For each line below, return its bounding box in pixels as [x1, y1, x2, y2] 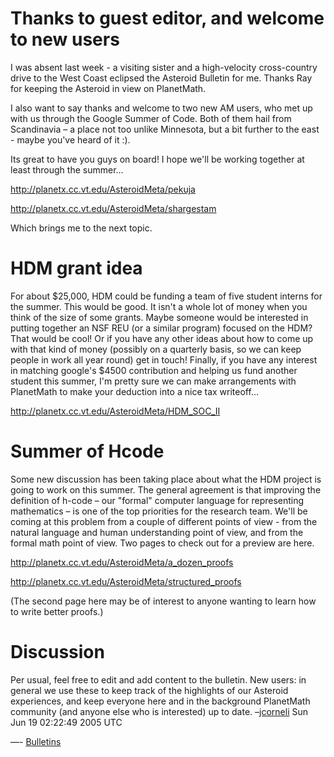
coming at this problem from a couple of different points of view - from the [10, 515, 318, 527]
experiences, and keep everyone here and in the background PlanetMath [10, 695, 311, 707]
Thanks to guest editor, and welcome [10, 7, 325, 30]
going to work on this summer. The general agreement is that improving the [10, 483, 322, 496]
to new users [10, 28, 120, 51]
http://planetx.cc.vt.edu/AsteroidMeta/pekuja [10, 183, 196, 195]
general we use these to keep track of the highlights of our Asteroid [10, 684, 289, 696]
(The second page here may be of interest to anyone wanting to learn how [10, 595, 317, 607]
